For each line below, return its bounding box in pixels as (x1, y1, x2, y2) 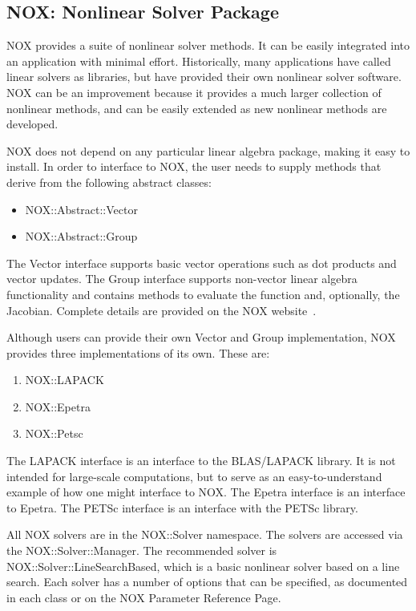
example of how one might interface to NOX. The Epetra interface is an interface (6, 484, 406, 500)
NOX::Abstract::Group (25, 228, 138, 245)
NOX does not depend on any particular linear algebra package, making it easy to (6, 142, 410, 159)
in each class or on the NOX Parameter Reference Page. (6, 589, 281, 605)
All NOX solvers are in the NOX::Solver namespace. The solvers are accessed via (6, 526, 403, 543)
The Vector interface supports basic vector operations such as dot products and (6, 254, 397, 271)
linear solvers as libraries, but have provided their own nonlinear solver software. (6, 68, 402, 85)
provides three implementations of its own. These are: (6, 344, 270, 361)
